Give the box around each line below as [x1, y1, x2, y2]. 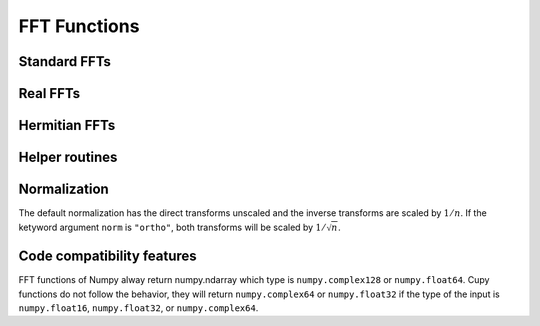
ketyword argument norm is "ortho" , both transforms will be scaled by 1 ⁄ [18, 221, 325, 233]
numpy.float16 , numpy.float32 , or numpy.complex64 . [18, 301, 259, 314]
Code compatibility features [18, 248, 197, 265]
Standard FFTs [18, 53, 112, 70]
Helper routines [18, 149, 118, 166]
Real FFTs [18, 85, 80, 102]
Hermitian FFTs [18, 117, 116, 134]
